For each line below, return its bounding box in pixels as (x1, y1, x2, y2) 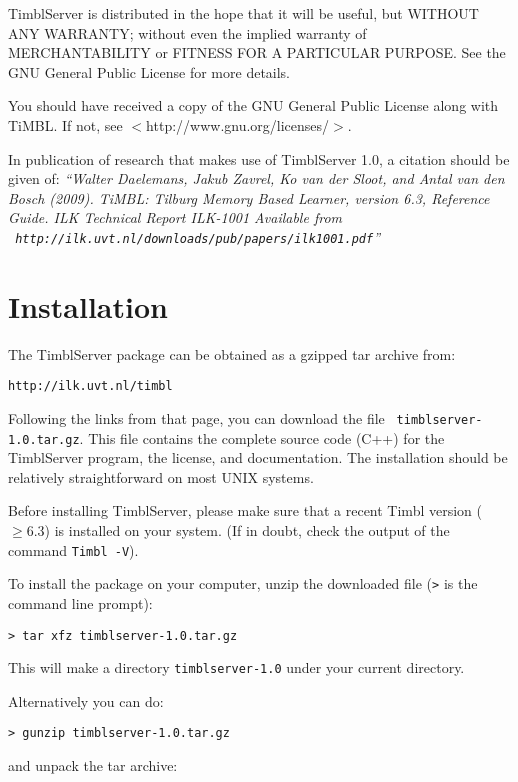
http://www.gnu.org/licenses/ (146, 114, 330, 135)
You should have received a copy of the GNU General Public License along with (8, 95, 499, 116)
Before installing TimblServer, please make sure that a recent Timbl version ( (8, 500, 482, 521)
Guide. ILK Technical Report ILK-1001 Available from (8, 207, 342, 228)
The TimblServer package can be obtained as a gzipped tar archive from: (8, 343, 456, 364)
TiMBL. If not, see (8, 114, 123, 135)
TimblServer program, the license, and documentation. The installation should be (8, 447, 508, 468)
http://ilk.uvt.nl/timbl (8, 379, 173, 394)
